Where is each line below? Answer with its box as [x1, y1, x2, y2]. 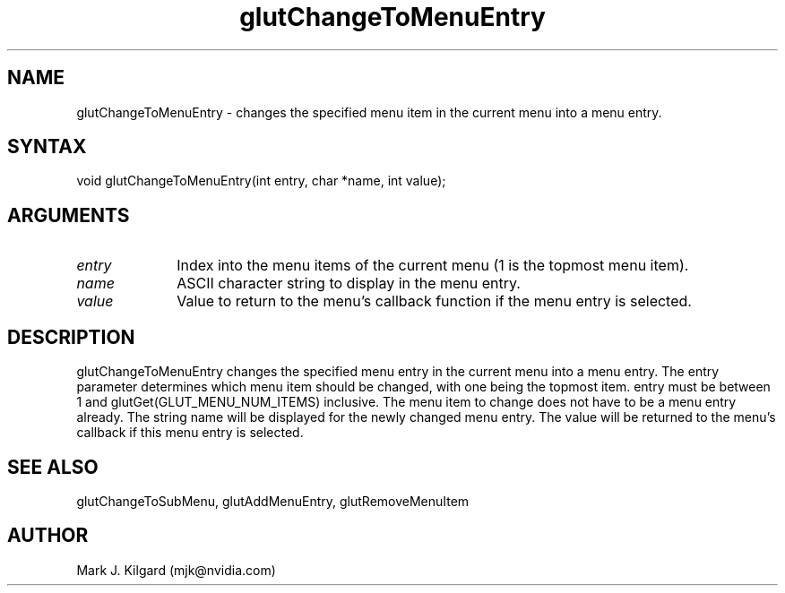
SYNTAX [7, 135, 87, 159]
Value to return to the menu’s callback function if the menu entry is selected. [177, 292, 692, 311]
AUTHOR [7, 524, 89, 547]
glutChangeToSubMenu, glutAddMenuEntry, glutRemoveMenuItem [76, 493, 470, 509]
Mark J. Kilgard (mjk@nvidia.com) [76, 562, 276, 578]
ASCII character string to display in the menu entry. [177, 274, 521, 293]
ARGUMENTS [7, 203, 130, 227]
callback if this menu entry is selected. [76, 425, 304, 441]
